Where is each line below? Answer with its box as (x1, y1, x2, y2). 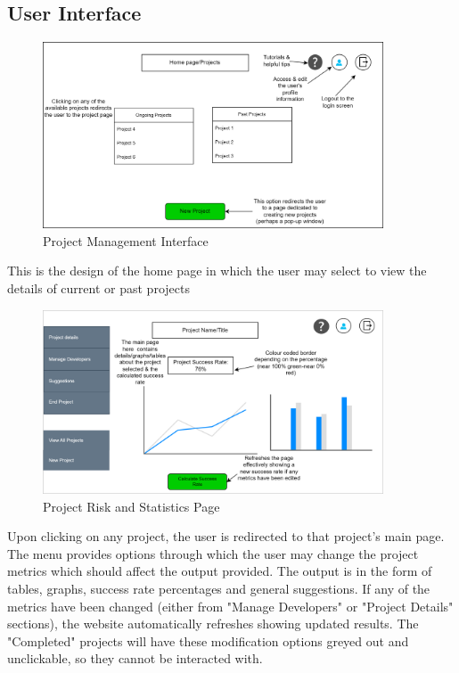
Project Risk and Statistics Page (43, 497, 220, 515)
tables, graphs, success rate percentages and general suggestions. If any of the (7, 579, 430, 598)
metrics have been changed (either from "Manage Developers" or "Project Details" (7, 596, 454, 615)
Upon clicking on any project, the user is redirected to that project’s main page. (7, 527, 445, 546)
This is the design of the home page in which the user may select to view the (7, 261, 427, 280)
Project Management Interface (43, 231, 209, 250)
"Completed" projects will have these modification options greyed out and (7, 631, 409, 650)
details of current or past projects (7, 279, 190, 298)
